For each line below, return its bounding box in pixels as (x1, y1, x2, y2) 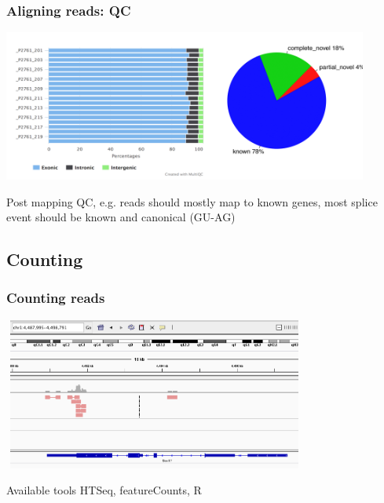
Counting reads (6, 288, 105, 308)
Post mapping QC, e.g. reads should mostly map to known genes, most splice (6, 193, 378, 210)
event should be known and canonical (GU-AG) (6, 209, 236, 225)
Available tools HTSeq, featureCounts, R (6, 482, 202, 498)
